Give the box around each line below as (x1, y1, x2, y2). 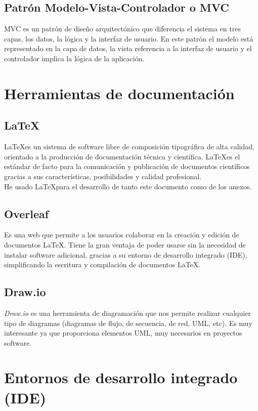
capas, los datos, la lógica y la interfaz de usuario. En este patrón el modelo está (4, 33, 253, 44)
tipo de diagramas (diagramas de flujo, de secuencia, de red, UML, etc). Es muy (4, 317, 252, 328)
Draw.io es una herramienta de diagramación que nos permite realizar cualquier (4, 307, 251, 318)
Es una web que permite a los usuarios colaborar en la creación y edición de (4, 229, 239, 240)
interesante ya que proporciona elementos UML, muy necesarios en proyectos (4, 327, 242, 338)
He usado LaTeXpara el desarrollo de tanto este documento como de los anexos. (4, 181, 252, 191)
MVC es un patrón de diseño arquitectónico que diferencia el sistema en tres (4, 23, 241, 34)
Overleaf (4, 205, 49, 221)
